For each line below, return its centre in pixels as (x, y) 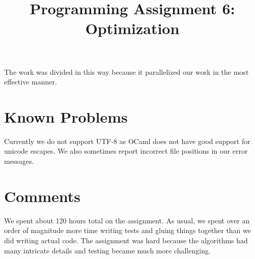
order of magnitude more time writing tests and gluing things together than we (127, 230)
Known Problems (66, 116)
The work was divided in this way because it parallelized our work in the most (126, 71)
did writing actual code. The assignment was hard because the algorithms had (126, 240)
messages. (19, 161)
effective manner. (31, 82)
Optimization (132, 28)
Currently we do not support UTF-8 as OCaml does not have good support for (127, 141)
